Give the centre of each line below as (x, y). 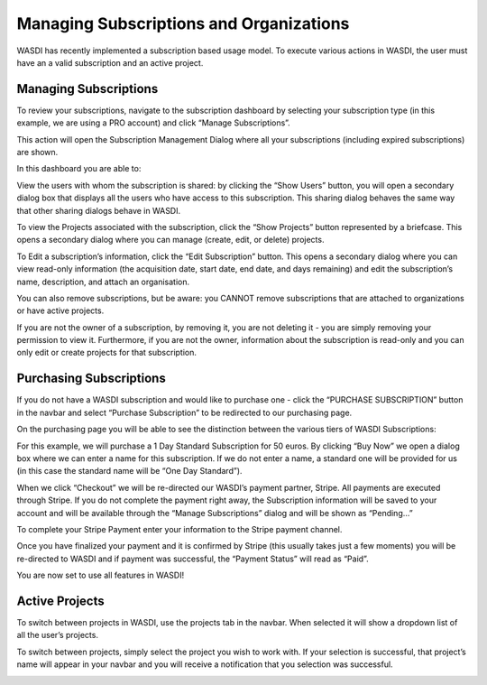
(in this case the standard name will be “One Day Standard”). (129, 471)
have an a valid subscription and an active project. (110, 62)
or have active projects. (60, 310)
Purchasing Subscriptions (91, 379)
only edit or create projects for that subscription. (107, 353)
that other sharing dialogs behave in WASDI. (99, 210)
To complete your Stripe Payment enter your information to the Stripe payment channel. (179, 529)
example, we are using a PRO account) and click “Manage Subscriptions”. (153, 123)
